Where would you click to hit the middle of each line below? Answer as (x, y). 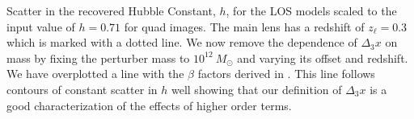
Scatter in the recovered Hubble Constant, (111, 10)
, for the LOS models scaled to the (311, 10)
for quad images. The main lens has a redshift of (244, 26)
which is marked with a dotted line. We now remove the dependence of (182, 42)
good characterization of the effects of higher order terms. (149, 105)
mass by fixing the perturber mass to (98, 57)
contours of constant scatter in (82, 89)
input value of (41, 26)
